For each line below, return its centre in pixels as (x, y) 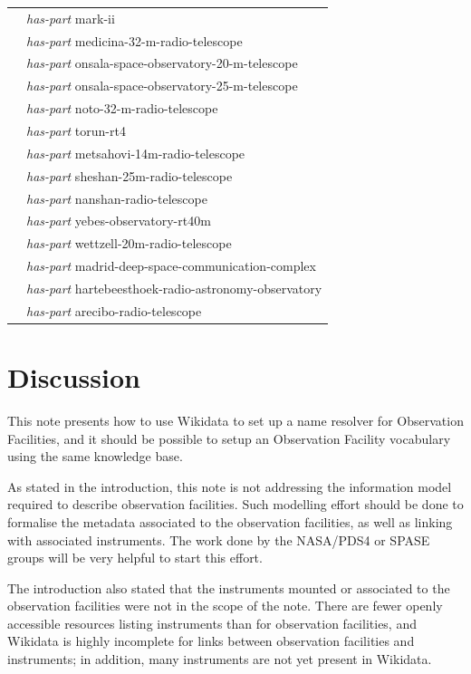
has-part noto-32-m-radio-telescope (122, 108)
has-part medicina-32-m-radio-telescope (135, 40)
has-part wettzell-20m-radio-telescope (129, 243)
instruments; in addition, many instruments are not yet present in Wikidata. (220, 659)
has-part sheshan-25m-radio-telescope (130, 175)
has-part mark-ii (71, 18)
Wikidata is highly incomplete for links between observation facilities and (211, 641)
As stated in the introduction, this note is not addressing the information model (230, 486)
